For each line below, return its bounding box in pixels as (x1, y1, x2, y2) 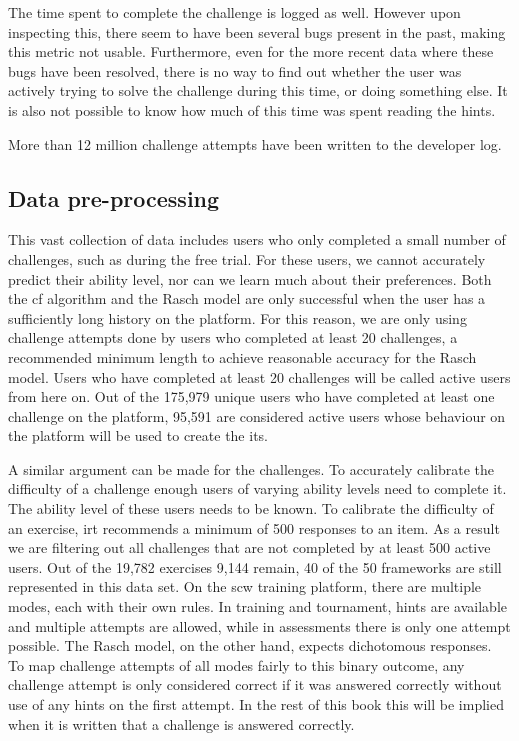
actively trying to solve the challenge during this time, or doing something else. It (8, 80, 508, 101)
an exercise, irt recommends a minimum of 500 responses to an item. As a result (8, 517, 500, 538)
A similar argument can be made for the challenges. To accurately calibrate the (8, 458, 495, 479)
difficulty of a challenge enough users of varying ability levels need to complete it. (8, 478, 507, 499)
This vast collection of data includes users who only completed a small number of (8, 229, 506, 250)
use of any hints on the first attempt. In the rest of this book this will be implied (8, 694, 504, 715)
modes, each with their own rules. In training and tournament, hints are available (8, 596, 507, 617)
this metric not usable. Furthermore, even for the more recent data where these (8, 41, 494, 62)
